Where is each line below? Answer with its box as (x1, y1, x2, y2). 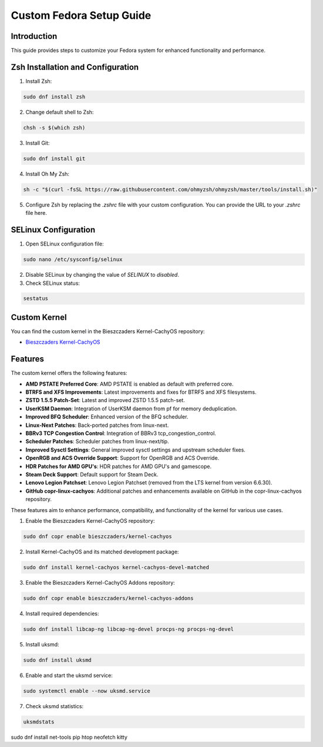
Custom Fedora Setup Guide (11, 9, 152, 22)
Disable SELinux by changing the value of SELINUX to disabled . (25, 271, 179, 278)
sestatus (23, 295, 49, 302)
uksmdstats (23, 718, 55, 725)
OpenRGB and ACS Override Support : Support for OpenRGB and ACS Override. (25, 454, 220, 462)
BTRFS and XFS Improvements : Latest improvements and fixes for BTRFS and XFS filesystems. (25, 389, 257, 396)
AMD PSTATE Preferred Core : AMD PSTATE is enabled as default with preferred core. (25, 380, 234, 387)
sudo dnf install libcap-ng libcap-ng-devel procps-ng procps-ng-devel (23, 626, 234, 632)
